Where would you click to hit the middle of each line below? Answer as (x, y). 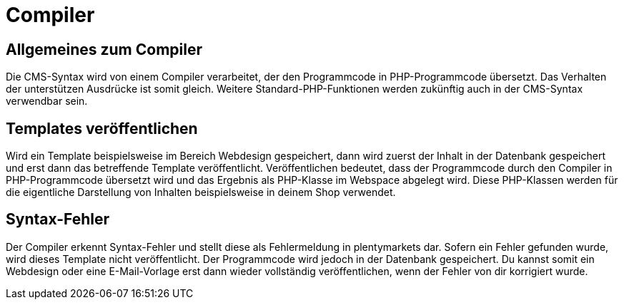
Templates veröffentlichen (102, 128)
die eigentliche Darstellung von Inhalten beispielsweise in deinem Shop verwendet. (201, 192)
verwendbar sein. (47, 101)
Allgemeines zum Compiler (104, 49)
